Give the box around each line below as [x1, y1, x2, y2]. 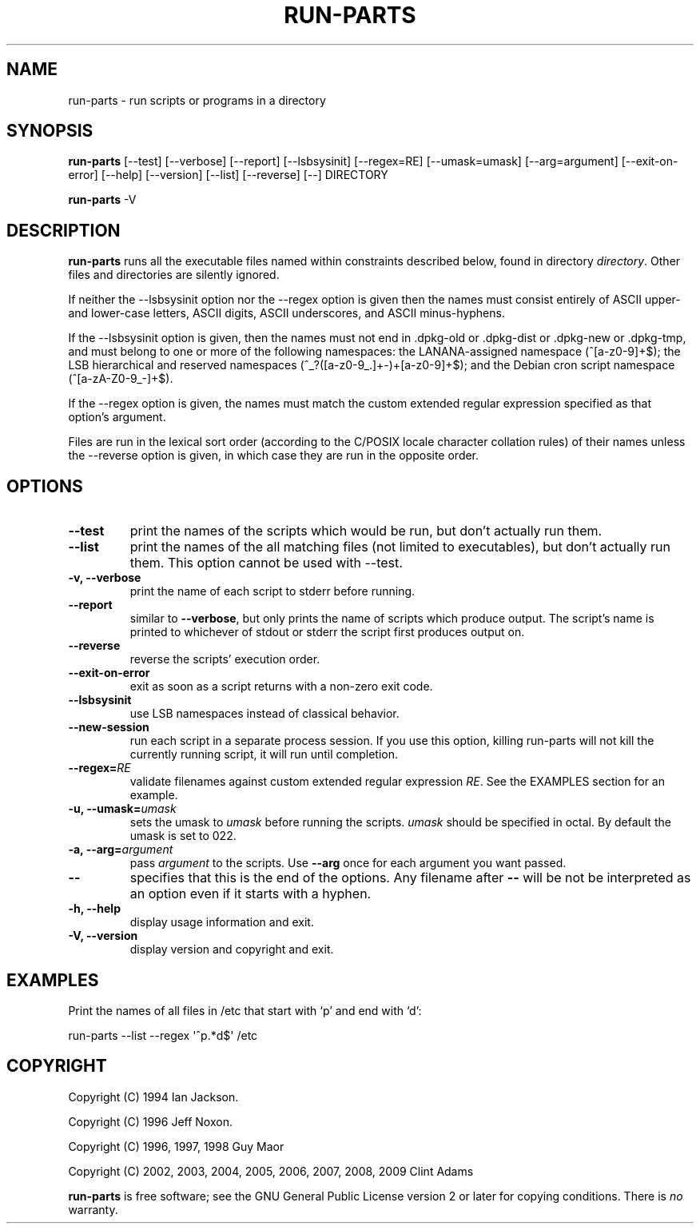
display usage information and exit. [129, 915, 314, 929]
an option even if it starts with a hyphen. [129, 886, 372, 902]
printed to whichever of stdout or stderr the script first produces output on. [129, 625, 525, 639]
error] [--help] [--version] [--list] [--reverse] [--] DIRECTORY [68, 168, 388, 182]
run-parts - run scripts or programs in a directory [68, 93, 326, 107]
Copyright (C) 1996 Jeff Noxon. [68, 1114, 233, 1128]
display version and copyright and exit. [129, 942, 334, 957]
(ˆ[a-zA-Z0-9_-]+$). [68, 372, 173, 386]
